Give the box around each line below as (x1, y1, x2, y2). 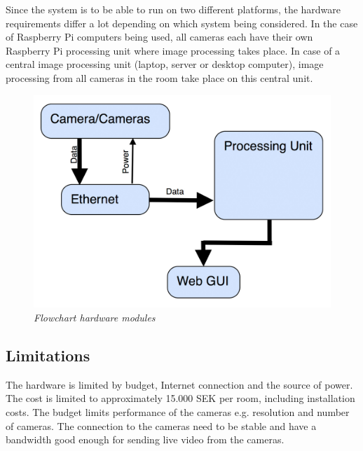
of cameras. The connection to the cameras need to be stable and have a (6, 418, 317, 433)
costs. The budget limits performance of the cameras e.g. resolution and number (6, 405, 350, 419)
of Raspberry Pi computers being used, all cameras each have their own (6, 29, 313, 44)
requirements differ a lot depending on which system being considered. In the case (6, 15, 358, 30)
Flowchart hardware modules (34, 310, 156, 325)
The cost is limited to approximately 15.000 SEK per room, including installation (6, 391, 355, 405)
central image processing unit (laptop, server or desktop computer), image (6, 57, 324, 71)
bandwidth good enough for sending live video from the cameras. (6, 432, 285, 447)
